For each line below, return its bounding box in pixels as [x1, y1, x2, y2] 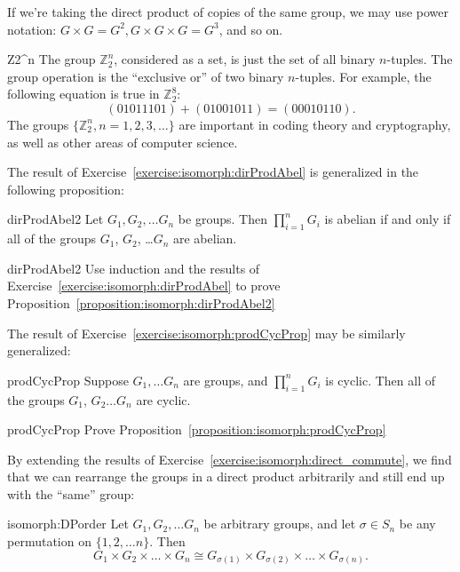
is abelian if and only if [324, 210, 451, 228]
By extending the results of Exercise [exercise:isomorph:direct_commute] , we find [7, 449, 452, 468]
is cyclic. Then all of [325, 370, 436, 389]
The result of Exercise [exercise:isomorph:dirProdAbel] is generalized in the [7, 163, 419, 181]
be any [399, 514, 436, 533]
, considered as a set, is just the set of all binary [114, 50, 376, 68]
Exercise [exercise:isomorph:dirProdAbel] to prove [7, 276, 281, 295]
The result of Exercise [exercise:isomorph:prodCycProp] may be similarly [7, 323, 406, 342]
